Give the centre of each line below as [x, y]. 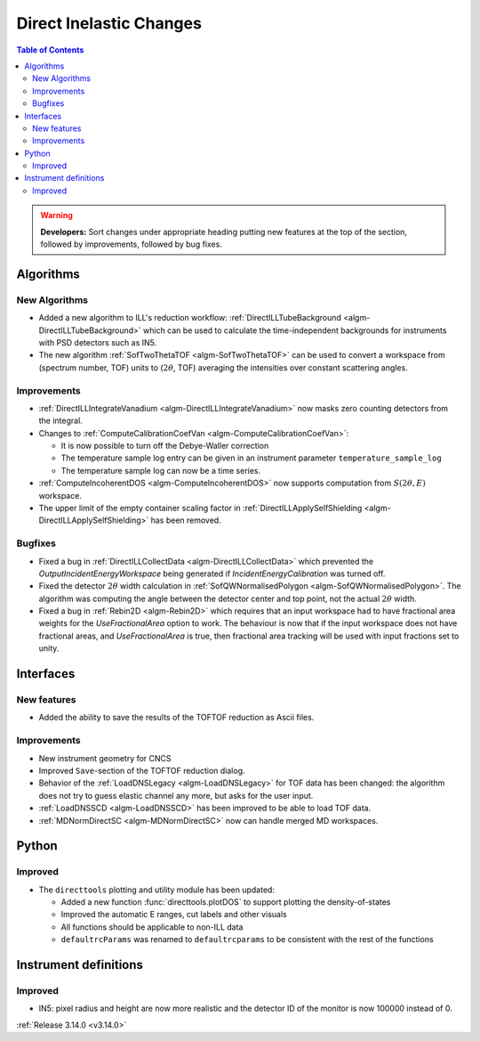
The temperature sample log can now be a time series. [161, 470]
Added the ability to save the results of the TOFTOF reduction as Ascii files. [176, 718]
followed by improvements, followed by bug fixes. [131, 244]
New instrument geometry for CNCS [105, 758]
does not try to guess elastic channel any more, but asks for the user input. [176, 795]
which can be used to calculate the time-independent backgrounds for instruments [295, 330]
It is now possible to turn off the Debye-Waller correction [165, 446]
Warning [56, 216]
